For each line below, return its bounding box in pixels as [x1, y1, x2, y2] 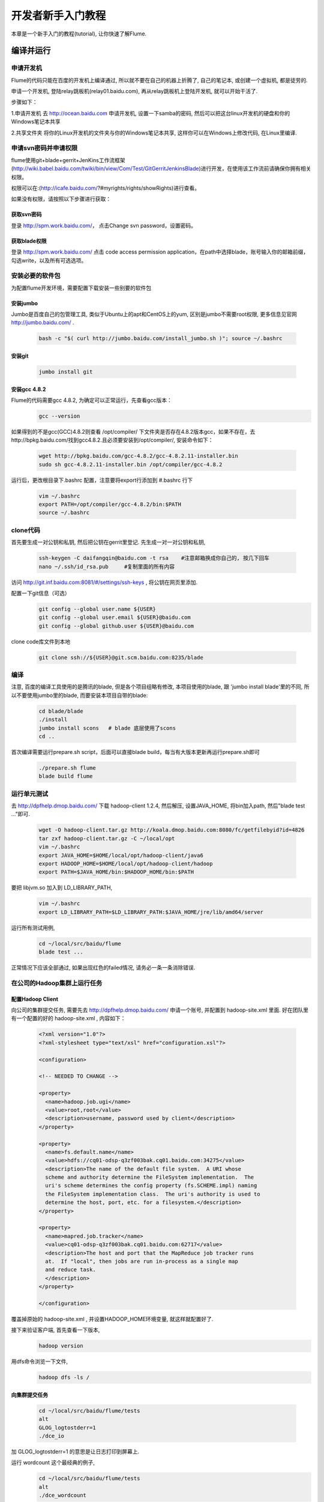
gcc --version [38, 412, 80, 419]
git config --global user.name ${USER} [38, 606, 156, 612]
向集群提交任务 [11, 1391, 48, 1398]
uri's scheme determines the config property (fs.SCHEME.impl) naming [45, 1182, 257, 1189]
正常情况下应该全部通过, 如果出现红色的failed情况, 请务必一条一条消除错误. [11, 964, 196, 971]
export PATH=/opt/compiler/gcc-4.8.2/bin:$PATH [38, 501, 181, 508]
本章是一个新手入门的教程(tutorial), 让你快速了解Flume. [11, 30, 147, 37]
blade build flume [38, 773, 93, 780]
